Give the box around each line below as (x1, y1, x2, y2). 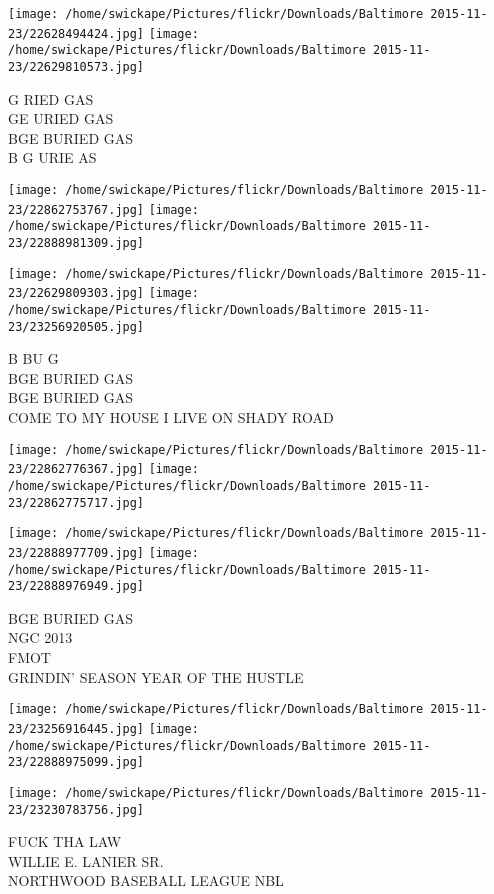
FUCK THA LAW (8, 831, 122, 852)
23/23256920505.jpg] (8, 319, 145, 334)
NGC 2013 (8, 627, 73, 648)
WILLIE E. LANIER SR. (8, 850, 164, 871)
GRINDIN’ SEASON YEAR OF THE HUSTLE (8, 666, 304, 687)
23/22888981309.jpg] (8, 235, 145, 250)
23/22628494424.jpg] (8, 26, 145, 41)
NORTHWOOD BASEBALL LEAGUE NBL (8, 870, 284, 891)
